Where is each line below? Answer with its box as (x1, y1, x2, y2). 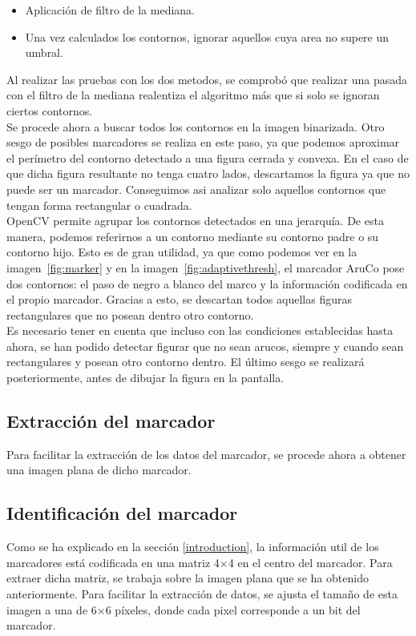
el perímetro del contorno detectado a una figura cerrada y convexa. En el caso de (6, 149, 409, 166)
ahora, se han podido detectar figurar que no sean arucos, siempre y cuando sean (6, 337, 404, 354)
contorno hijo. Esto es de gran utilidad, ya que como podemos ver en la (6, 244, 357, 260)
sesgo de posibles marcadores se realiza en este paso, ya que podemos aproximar (6, 134, 400, 151)
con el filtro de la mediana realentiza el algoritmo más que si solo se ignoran (6, 87, 380, 103)
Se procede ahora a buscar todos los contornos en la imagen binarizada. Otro (6, 118, 385, 135)
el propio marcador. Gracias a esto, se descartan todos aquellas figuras (6, 291, 352, 308)
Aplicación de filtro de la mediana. (25, 2, 196, 18)
